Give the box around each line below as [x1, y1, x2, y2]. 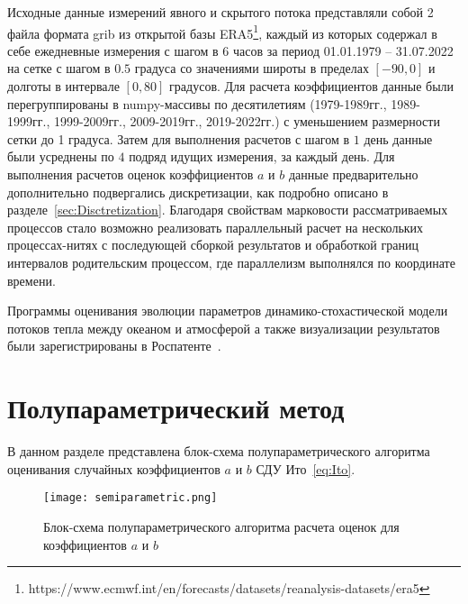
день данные [364, 129, 433, 148]
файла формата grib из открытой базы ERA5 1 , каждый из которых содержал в [7, 21, 437, 42]
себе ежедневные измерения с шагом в [7, 41, 219, 59]
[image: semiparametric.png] [43, 491, 218, 505]
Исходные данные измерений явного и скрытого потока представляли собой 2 [7, 3, 434, 21]
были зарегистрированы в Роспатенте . [7, 336, 221, 355]
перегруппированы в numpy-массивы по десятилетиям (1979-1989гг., [7, 94, 387, 113]
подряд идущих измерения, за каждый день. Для [129, 147, 395, 166]
